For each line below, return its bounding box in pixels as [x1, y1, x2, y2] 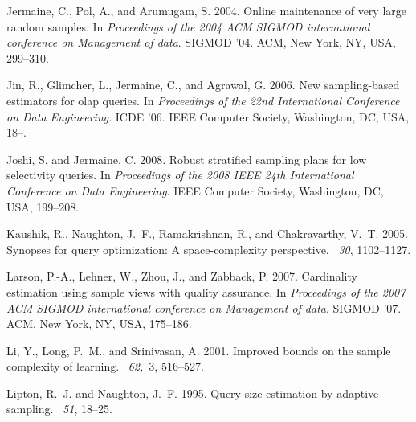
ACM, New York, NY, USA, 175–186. [6, 315, 192, 332]
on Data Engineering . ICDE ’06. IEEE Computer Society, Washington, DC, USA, [6, 108, 410, 125]
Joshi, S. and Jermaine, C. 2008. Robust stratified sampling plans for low [6, 150, 367, 167]
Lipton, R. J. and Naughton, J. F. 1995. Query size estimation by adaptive [6, 384, 379, 401]
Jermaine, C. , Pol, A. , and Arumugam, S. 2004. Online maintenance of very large [6, 2, 407, 18]
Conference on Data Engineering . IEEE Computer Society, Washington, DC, [6, 182, 384, 199]
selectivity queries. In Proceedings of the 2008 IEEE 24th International [6, 166, 354, 183]
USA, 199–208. [6, 198, 80, 215]
